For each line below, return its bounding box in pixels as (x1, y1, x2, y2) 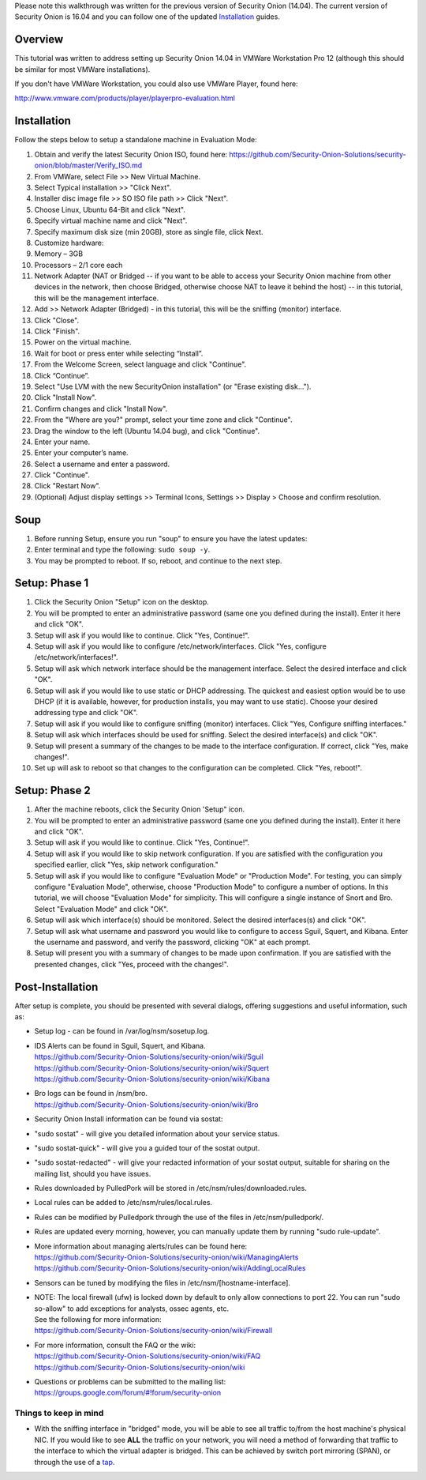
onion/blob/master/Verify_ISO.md (34, 160, 143, 170)
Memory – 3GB (34, 249, 83, 258)
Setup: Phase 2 (14, 784, 91, 797)
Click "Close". (34, 315, 79, 325)
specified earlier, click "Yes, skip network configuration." (34, 860, 219, 869)
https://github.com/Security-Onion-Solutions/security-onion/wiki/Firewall (34, 1326, 273, 1335)
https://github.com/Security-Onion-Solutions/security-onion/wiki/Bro (34, 1099, 259, 1109)
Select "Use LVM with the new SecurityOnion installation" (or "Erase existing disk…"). (34, 382, 312, 391)
